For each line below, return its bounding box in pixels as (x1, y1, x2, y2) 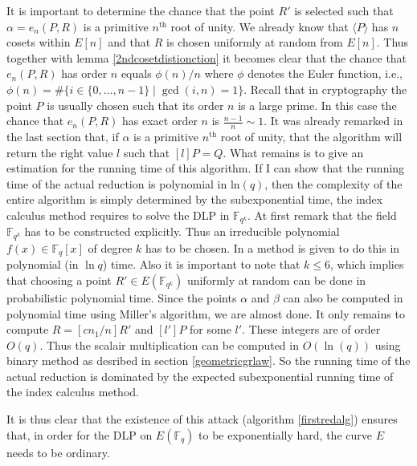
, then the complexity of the (264, 175, 403, 192)
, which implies (330, 256, 404, 273)
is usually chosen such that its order (47, 96, 224, 113)
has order (61, 65, 108, 82)
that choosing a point (6, 271, 112, 288)
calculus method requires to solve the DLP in (6, 206, 230, 223)
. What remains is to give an (223, 144, 364, 160)
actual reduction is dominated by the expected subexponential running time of (6, 367, 394, 384)
